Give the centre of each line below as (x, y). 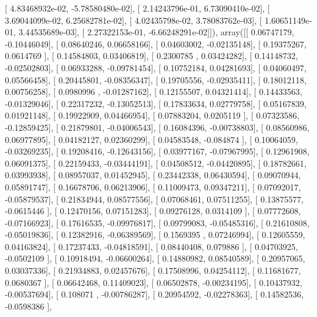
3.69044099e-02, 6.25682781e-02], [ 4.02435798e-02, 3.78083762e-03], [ (134, 20)
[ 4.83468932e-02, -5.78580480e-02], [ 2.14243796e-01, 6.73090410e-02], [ (137, 8)
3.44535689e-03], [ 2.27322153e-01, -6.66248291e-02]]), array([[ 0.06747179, (156, 32)
